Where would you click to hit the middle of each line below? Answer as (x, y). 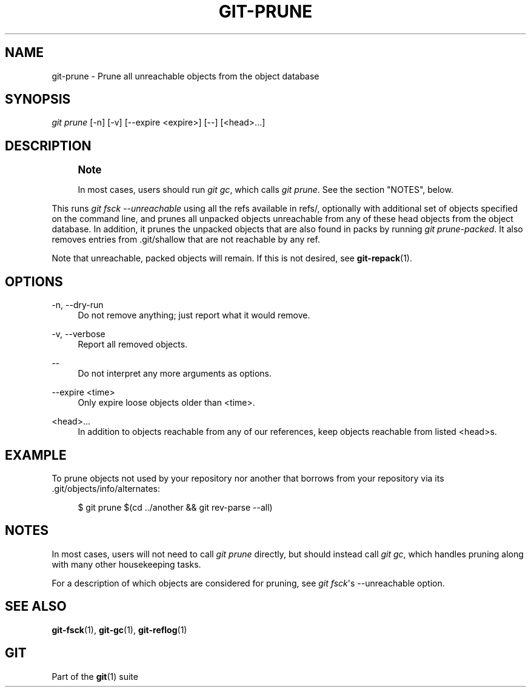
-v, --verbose (78, 334)
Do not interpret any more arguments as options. (175, 374)
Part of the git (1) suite (95, 676)
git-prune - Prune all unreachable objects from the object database (185, 76)
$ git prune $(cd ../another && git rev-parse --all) (175, 507)
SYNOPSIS (38, 99)
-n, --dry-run (78, 305)
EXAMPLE (36, 455)
